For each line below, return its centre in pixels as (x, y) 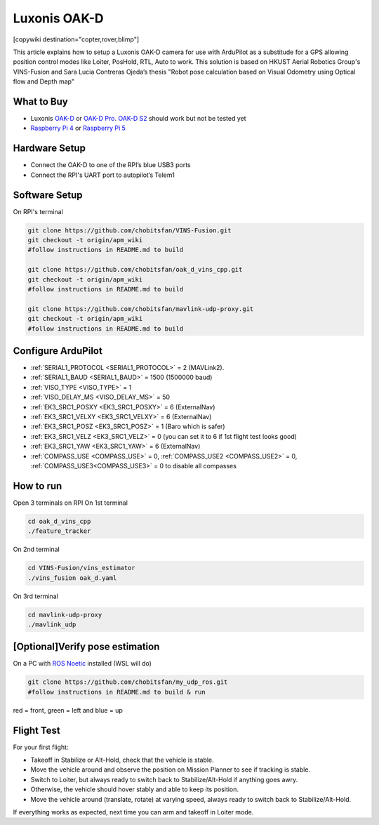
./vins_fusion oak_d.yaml (72, 578)
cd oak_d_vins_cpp (59, 521)
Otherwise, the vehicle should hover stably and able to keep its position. (134, 789)
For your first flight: (41, 747)
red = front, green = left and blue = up (68, 710)
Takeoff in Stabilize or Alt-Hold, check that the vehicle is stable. (122, 760)
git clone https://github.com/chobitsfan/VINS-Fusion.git (129, 230)
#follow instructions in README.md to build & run (117, 692)
